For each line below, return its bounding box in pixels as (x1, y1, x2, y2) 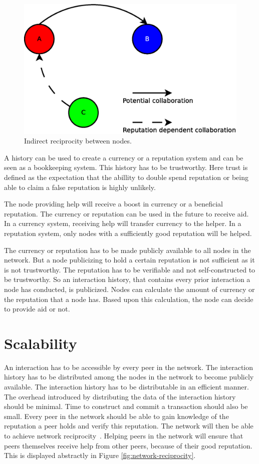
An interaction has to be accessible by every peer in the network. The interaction (4, 361, 253, 372)
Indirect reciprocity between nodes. (24, 135, 132, 146)
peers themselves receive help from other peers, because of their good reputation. (4, 440, 252, 450)
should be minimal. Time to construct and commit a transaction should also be (4, 401, 248, 411)
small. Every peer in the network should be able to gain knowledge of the (4, 410, 229, 421)
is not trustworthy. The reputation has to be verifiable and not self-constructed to (4, 264, 255, 274)
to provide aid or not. (4, 303, 70, 314)
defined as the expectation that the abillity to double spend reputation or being (4, 171, 248, 182)
